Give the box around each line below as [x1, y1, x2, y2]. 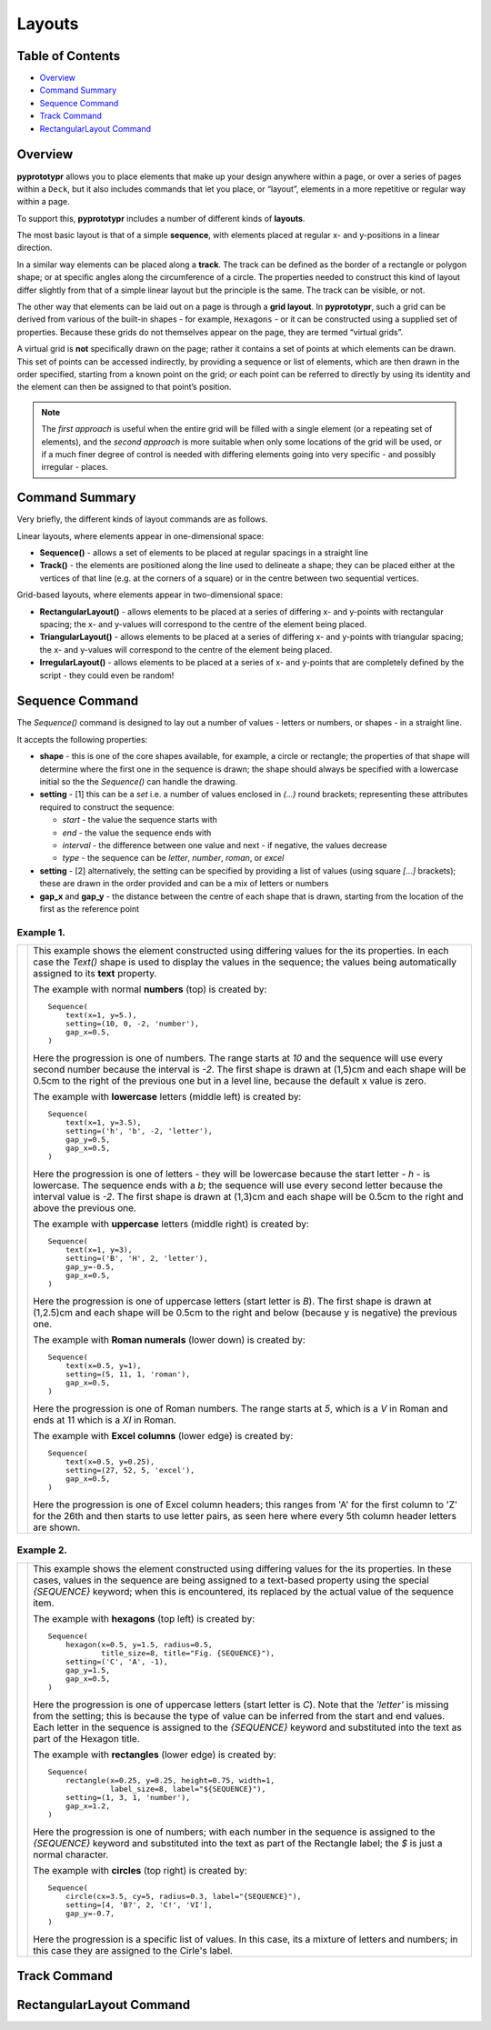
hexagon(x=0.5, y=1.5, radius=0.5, [65, 1639, 213, 1649]
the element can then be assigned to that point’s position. [16, 382, 232, 393]
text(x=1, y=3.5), [65, 1118, 142, 1127]
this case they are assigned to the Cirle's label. [33, 1944, 234, 1956]
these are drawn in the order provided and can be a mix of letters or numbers [39, 878, 329, 889]
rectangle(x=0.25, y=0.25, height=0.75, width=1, [65, 1775, 276, 1785]
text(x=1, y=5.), [65, 1010, 137, 1020]
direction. [16, 242, 53, 254]
